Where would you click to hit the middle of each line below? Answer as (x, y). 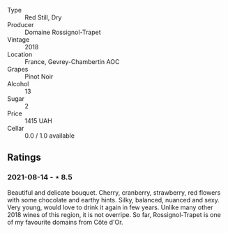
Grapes (18, 69)
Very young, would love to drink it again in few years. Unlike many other (111, 207)
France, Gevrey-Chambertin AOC (72, 62)
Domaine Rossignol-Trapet (63, 32)
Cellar (16, 128)
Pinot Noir (39, 77)
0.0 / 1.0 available (50, 136)
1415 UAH (38, 121)
